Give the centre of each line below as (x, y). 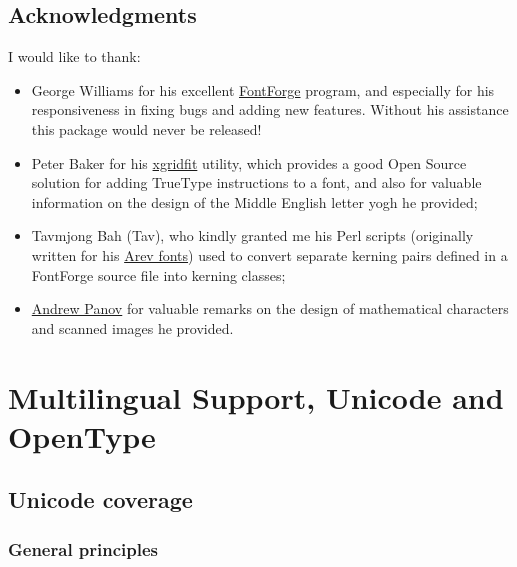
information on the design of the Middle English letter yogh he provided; (254, 201)
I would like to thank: (74, 56)
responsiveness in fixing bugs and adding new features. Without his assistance (270, 109)
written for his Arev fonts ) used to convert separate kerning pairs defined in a (269, 254)
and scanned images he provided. (132, 327)
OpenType (82, 435)
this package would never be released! (146, 128)
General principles (83, 548)
